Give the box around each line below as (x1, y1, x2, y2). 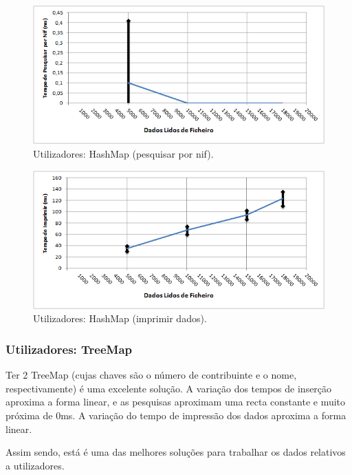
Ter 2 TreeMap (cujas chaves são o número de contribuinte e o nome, (5, 368, 297, 382)
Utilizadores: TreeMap (5, 340, 133, 357)
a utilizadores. (5, 458, 65, 472)
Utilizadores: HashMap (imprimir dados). (33, 311, 207, 326)
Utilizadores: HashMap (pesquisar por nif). (33, 146, 214, 160)
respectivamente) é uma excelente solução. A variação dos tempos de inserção (5, 381, 332, 395)
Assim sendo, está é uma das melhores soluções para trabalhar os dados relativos (5, 445, 346, 459)
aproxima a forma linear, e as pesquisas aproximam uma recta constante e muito (5, 394, 346, 409)
